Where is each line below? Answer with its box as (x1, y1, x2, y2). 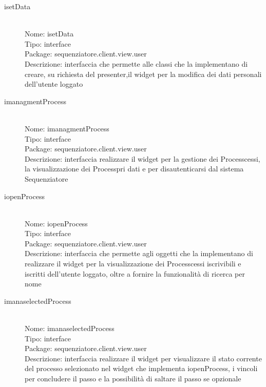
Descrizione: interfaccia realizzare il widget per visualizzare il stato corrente (25, 353, 262, 363)
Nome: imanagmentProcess (25, 123, 109, 133)
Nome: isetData (25, 28, 74, 39)
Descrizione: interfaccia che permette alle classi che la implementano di (25, 58, 248, 69)
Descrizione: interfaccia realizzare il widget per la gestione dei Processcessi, (25, 153, 260, 164)
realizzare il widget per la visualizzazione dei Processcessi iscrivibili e (25, 258, 241, 269)
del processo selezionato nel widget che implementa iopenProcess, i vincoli (25, 363, 258, 374)
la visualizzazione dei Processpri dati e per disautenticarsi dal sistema (25, 163, 244, 174)
